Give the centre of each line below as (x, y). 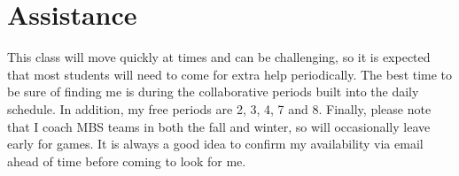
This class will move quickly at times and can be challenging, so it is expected (219, 57)
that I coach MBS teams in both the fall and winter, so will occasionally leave (219, 126)
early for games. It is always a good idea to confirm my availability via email (215, 144)
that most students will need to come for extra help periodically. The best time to (230, 74)
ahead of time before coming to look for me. (127, 161)
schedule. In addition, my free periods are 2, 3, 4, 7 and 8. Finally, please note (219, 108)
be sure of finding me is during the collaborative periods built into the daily (213, 92)
